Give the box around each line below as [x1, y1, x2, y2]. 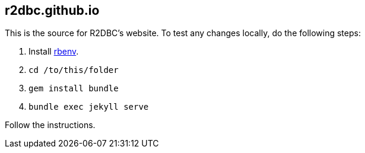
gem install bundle [28, 84, 119, 94]
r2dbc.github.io [5, 3, 100, 18]
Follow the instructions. [5, 120, 96, 130]
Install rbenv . [28, 46, 79, 57]
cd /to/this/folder [28, 65, 119, 75]
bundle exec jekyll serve [28, 102, 149, 112]
